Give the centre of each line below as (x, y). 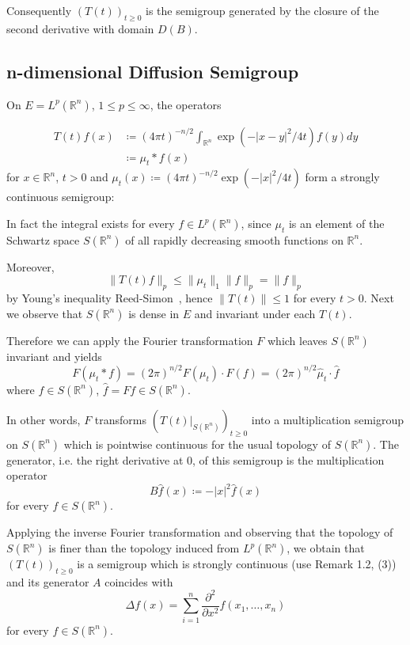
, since (256, 224)
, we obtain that (326, 548)
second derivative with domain (80, 28)
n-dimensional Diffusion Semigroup (153, 71)
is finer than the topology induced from (144, 548)
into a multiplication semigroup (328, 419)
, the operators (186, 104)
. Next (379, 298)
